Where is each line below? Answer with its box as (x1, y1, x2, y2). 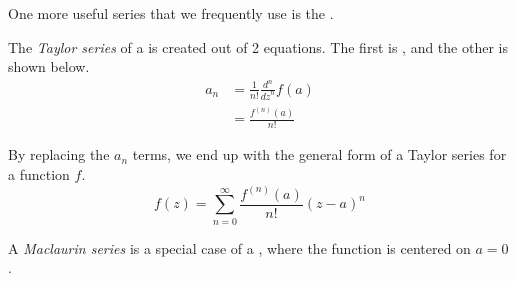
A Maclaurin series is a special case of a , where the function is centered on (8, 237, 471, 258)
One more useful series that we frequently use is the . (8, 3, 334, 23)
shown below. (8, 56, 90, 77)
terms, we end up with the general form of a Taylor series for (132, 144, 507, 165)
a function (8, 163, 70, 184)
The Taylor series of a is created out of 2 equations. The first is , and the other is (8, 36, 508, 57)
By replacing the (8, 144, 110, 165)
